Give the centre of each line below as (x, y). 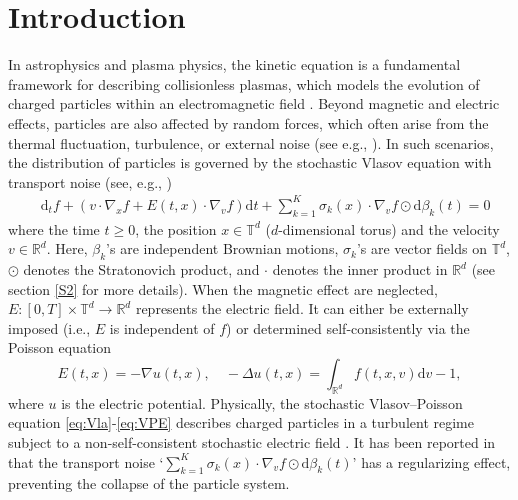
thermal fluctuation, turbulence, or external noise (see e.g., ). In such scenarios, (251, 142)
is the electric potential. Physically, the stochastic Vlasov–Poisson (262, 402)
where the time (54, 228)
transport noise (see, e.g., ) (90, 181)
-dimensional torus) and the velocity (389, 228)
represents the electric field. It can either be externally (302, 308)
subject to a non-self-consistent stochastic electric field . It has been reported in (252, 441)
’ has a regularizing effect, (431, 461)
